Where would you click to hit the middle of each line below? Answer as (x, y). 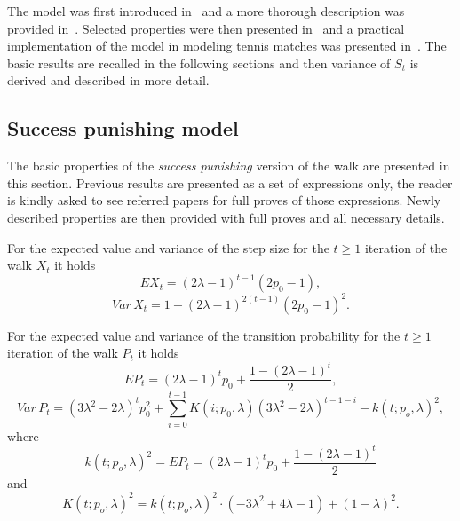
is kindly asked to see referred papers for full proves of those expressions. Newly (224, 200)
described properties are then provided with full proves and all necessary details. (226, 217)
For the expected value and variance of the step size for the (168, 247)
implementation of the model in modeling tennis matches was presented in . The (227, 46)
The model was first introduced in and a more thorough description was (206, 11)
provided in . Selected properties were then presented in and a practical (206, 28)
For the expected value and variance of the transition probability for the (204, 335)
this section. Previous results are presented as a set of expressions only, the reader (230, 182)
